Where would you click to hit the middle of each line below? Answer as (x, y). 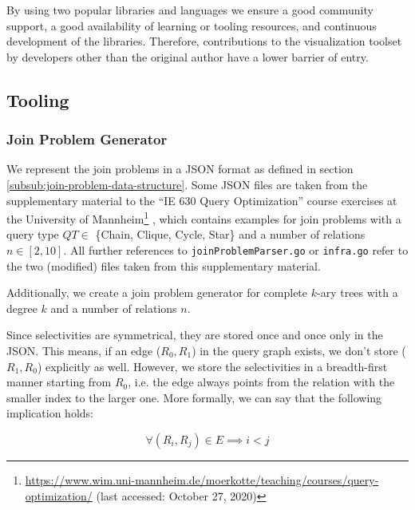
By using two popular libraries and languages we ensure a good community (190, 10)
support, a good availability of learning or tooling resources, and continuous (192, 25)
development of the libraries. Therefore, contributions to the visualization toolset (204, 41)
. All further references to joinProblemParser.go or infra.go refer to (236, 250)
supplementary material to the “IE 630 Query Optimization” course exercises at (202, 200)
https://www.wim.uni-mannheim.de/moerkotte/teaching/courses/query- (202, 480)
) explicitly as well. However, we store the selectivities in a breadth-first (212, 366)
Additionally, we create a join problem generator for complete (157, 293)
